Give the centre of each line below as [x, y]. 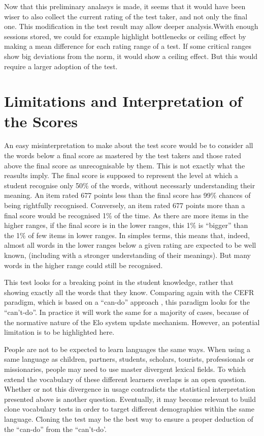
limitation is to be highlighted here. [59, 332]
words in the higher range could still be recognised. [84, 265]
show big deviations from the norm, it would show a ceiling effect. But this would [131, 56]
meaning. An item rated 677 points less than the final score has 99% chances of [127, 195]
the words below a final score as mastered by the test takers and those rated [123, 155]
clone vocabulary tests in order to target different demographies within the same [129, 409]
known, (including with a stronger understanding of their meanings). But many [127, 255]
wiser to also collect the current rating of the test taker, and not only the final [126, 16]
